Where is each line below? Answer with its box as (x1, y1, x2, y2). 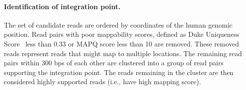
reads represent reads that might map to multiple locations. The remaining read (4, 48, 242, 58)
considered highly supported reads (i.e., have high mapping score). (4, 76, 201, 87)
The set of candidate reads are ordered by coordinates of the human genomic (4, 19, 232, 30)
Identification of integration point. (4, 1, 121, 11)
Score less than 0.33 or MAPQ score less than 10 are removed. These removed (4, 38, 239, 48)
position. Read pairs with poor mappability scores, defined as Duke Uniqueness (4, 29, 239, 39)
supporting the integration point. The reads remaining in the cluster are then (4, 67, 234, 77)
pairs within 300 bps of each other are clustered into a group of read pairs (4, 58, 224, 68)
